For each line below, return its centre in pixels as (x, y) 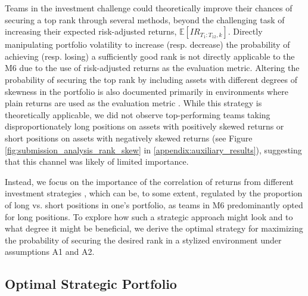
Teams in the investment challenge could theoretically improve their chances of (149, 8)
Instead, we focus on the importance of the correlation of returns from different (150, 181)
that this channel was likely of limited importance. (97, 161)
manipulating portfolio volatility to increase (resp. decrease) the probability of (147, 44)
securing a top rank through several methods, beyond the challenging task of (145, 19)
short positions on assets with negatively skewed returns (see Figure (129, 138)
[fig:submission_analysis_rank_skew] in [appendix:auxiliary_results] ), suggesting (153, 149)
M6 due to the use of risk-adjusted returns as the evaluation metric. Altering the (152, 68)
